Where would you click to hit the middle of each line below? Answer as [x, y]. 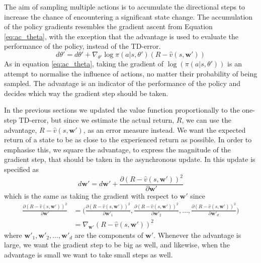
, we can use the [206, 119]
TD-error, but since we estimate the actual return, [97, 119]
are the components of [109, 235]
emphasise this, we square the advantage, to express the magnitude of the [117, 149]
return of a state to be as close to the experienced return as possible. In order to [128, 140]
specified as [21, 169]
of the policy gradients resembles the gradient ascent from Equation [108, 26]
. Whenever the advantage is [197, 235]
